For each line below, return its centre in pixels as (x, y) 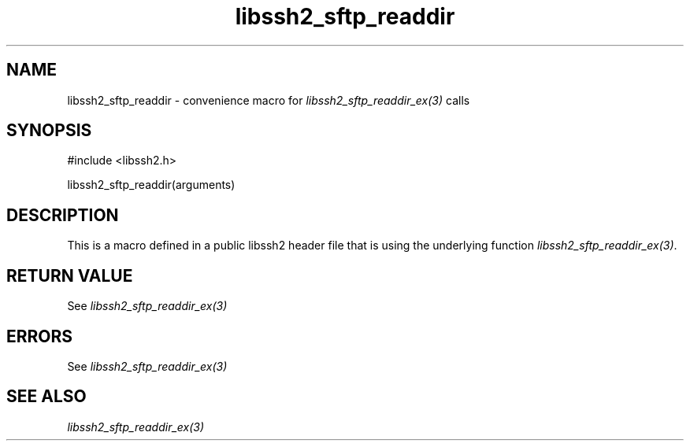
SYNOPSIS (49, 131)
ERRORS (40, 336)
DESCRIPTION (63, 215)
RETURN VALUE (70, 275)
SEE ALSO (46, 397)
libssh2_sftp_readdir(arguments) (151, 185)
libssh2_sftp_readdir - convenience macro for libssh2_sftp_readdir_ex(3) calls (269, 100)
